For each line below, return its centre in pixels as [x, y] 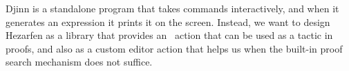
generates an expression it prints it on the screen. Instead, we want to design [168, 22]
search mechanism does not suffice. [79, 62]
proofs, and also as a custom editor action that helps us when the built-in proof [174, 48]
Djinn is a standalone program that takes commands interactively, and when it [172, 8]
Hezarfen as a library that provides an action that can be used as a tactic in [169, 35]
